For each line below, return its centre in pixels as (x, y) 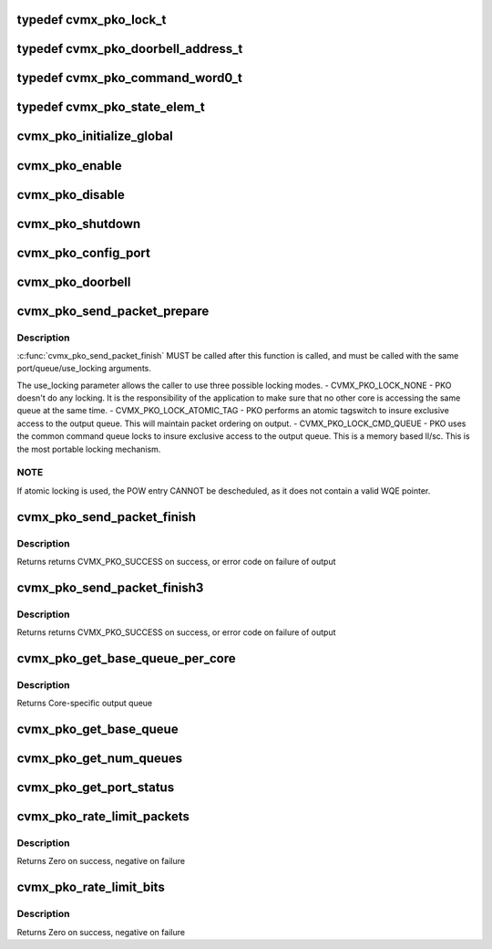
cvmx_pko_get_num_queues (100, 759)
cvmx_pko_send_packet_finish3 (110, 587)
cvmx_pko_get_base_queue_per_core (126, 658)
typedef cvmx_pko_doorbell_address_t (130, 49)
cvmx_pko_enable (69, 166)
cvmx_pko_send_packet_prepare (113, 311)
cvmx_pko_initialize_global (95, 136)
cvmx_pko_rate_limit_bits (91, 887)
